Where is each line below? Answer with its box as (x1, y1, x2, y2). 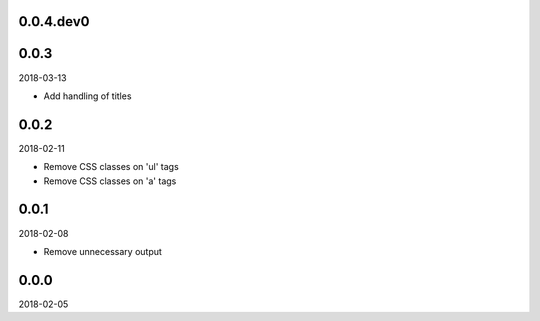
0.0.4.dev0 (18, 13, 90, 30)
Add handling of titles (43, 90, 132, 102)
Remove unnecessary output (43, 245, 162, 257)
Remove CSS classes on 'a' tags (43, 175, 177, 187)
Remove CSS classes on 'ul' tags (43, 161, 179, 173)
